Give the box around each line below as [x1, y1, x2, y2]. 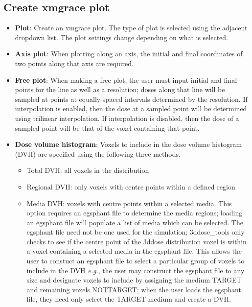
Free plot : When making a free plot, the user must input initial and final [15, 74, 237, 85]
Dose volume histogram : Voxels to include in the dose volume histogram [15, 139, 242, 149]
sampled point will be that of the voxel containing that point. [15, 122, 200, 133]
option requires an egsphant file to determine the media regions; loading [26, 208, 243, 218]
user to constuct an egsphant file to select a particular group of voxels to [26, 256, 245, 266]
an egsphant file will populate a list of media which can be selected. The [26, 217, 243, 227]
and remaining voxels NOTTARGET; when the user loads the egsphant [26, 284, 241, 294]
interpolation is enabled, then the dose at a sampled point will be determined [15, 103, 247, 114]
